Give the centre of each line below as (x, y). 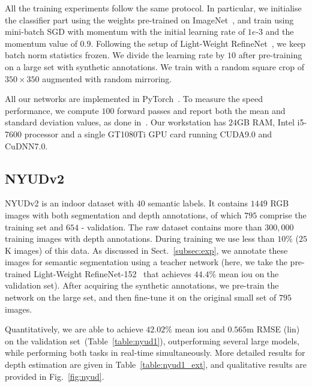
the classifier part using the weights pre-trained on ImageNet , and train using (149, 19)
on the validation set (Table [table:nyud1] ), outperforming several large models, (152, 340)
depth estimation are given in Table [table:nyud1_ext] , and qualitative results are (156, 364)
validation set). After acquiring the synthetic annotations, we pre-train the (142, 285)
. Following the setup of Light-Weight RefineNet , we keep (198, 43)
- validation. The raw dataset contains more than (172, 226)
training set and (34, 226)
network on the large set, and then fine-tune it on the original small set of (141, 297)
